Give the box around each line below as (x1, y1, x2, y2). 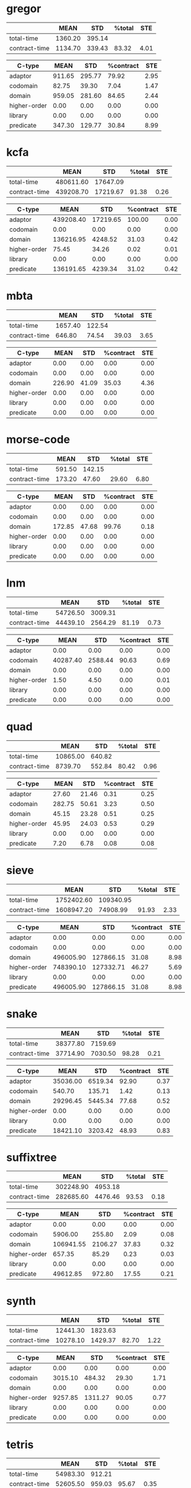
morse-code (6, 433, 70, 446)
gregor (6, 2, 41, 16)
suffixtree (6, 1151, 58, 1164)
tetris (6, 1438, 34, 1452)
